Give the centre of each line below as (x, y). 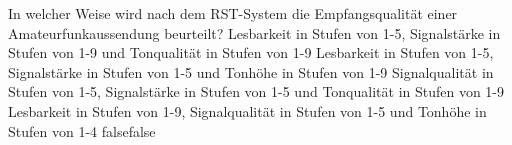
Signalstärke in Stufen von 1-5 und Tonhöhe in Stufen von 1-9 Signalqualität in (251, 71)
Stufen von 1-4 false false (82, 130)
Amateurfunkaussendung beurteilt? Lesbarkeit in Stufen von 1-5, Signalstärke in (254, 32)
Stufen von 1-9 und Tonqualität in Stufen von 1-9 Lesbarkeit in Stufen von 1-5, (251, 52)
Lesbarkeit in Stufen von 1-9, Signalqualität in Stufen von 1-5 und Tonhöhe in (247, 110)
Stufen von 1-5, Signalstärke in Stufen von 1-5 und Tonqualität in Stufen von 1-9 (256, 91)
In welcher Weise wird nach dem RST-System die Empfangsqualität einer (233, 13)
